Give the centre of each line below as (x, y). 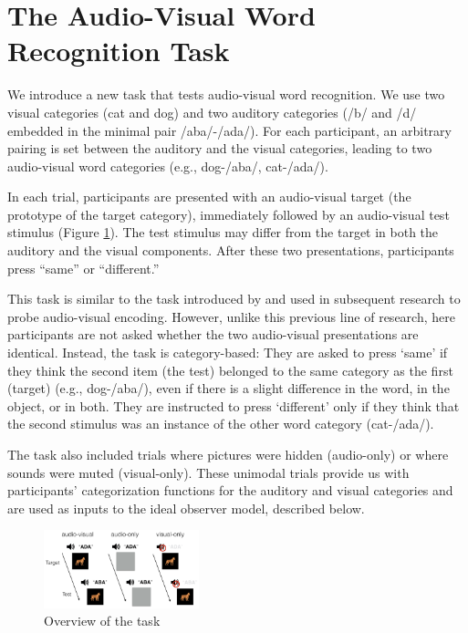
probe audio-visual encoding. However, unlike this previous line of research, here (231, 316)
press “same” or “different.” (83, 268)
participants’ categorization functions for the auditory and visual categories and (230, 490)
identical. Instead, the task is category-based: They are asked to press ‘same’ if (228, 353)
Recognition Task (119, 51)
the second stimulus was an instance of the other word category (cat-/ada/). (221, 424)
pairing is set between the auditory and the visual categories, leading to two (220, 148)
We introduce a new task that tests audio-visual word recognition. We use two (226, 94)
